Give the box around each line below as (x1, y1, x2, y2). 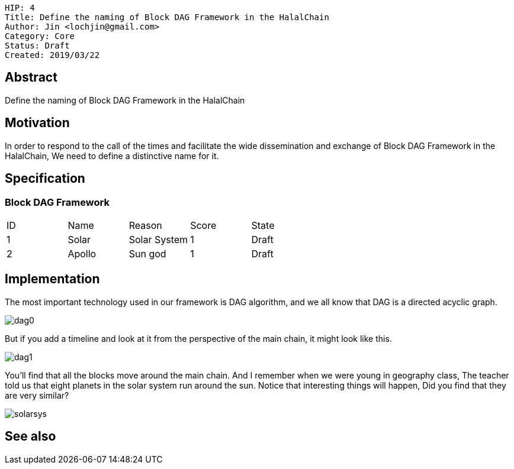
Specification (5, 171, 85, 186)
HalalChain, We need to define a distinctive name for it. (5, 150, 219, 161)
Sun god (128, 247, 166, 260)
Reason (128, 219, 162, 231)
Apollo (68, 247, 97, 260)
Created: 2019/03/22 (5, 50, 100, 60)
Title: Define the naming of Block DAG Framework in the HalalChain (5, 12, 329, 22)
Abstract (5, 70, 57, 85)
